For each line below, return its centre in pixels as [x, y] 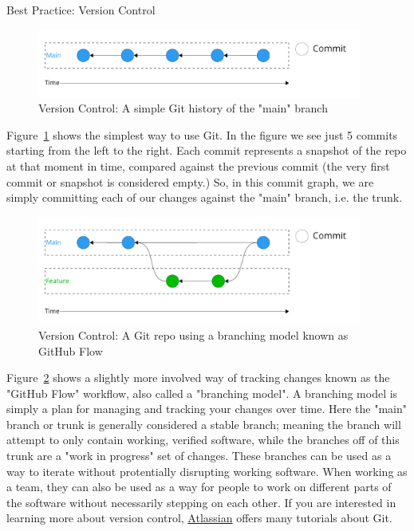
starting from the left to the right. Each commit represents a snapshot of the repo [207, 150]
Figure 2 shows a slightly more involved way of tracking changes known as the [198, 378]
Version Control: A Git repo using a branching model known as [193, 334]
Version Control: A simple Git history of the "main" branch [183, 108]
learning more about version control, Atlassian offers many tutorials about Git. [199, 518]
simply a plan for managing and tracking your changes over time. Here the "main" [207, 409]
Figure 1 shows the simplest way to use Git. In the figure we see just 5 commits [202, 134]
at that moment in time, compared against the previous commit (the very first [198, 166]
